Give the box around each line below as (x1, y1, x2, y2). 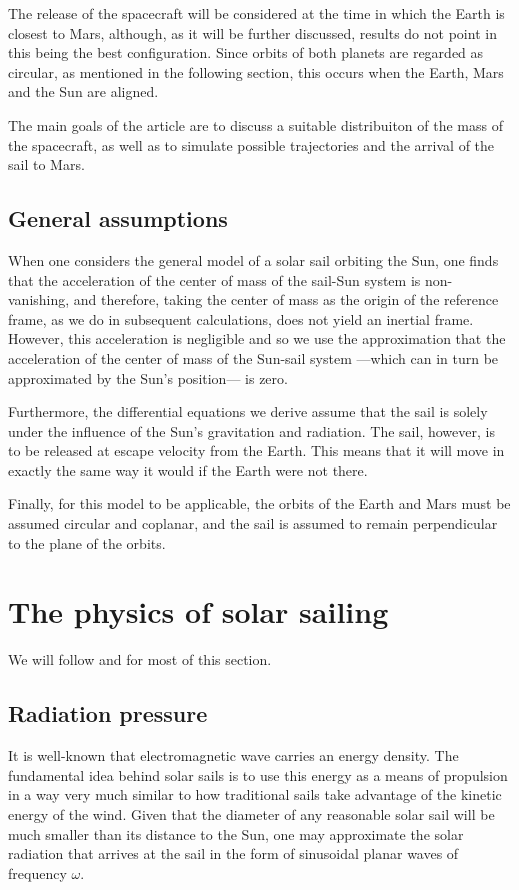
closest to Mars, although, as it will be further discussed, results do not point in (8, 22, 497, 43)
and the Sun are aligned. (8, 81, 159, 102)
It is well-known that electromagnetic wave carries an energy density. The (8, 745, 459, 766)
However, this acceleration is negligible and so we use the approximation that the (8, 328, 506, 349)
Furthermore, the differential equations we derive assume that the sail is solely (8, 401, 488, 422)
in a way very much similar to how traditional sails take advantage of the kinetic (8, 784, 502, 805)
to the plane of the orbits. (8, 532, 166, 553)
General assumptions (8, 203, 228, 234)
